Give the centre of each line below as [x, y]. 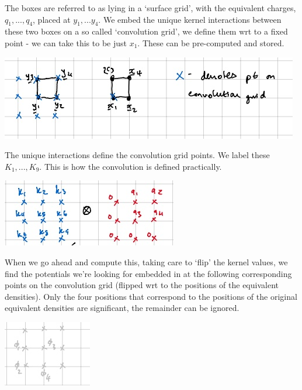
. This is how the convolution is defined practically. [131, 166]
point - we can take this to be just [66, 42]
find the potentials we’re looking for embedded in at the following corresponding [148, 273]
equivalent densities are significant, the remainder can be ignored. [122, 308]
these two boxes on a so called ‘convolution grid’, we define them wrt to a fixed [146, 31]
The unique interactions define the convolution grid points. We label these [137, 155]
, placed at [52, 19]
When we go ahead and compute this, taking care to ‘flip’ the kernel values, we [146, 261]
